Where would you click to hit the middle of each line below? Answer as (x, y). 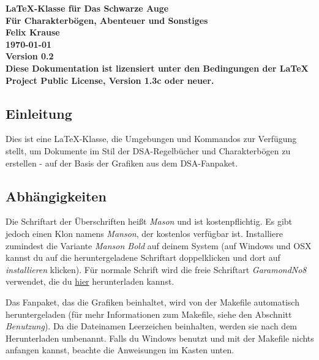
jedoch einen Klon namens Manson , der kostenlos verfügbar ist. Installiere (144, 233)
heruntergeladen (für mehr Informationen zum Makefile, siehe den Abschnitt (149, 314)
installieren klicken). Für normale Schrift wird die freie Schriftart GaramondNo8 (156, 269)
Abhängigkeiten (56, 196)
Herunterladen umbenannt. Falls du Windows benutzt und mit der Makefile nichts (160, 338)
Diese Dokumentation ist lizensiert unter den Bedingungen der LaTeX (157, 68)
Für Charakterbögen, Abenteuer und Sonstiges (107, 20)
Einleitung (39, 113)
